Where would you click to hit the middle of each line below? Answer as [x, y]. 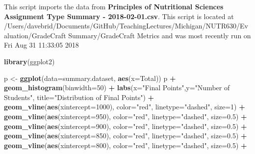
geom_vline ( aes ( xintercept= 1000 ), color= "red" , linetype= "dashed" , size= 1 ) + [125, 107]
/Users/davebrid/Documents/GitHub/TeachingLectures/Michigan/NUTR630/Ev [126, 26]
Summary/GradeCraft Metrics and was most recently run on [160, 35]
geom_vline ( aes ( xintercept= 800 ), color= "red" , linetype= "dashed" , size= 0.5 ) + [126, 145]
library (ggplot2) [29, 61]
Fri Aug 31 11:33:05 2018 [41, 45]
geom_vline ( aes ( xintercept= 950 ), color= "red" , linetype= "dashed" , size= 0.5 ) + [126, 116]
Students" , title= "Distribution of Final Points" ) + [79, 97]
